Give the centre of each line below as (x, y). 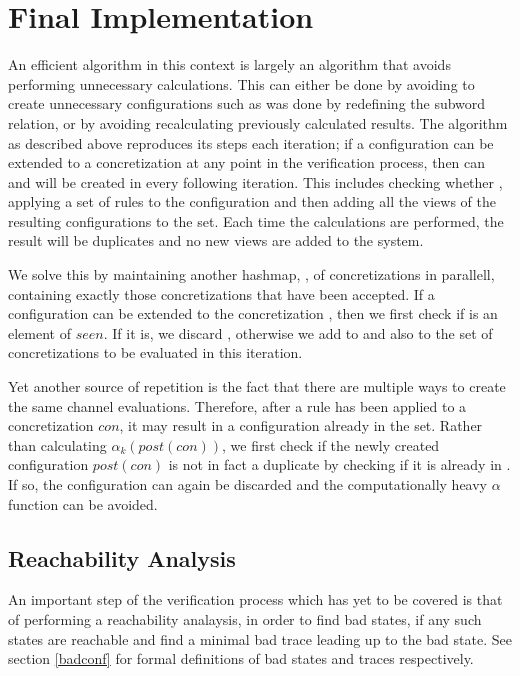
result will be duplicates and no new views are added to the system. (216, 240)
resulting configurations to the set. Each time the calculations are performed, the (256, 220)
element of (39, 332)
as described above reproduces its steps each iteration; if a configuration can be (251, 142)
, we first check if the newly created (331, 444)
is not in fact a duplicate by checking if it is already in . (339, 464)
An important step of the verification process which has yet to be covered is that (255, 599)
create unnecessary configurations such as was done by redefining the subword (247, 103)
